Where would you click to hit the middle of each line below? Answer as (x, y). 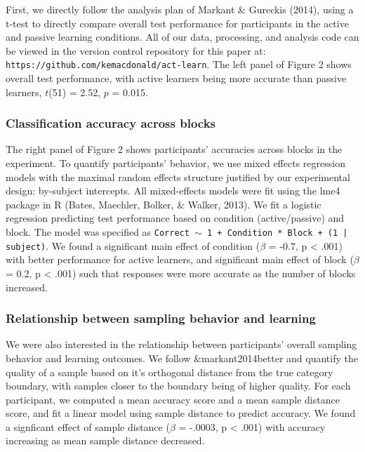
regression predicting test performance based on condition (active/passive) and (175, 218)
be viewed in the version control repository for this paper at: (136, 50)
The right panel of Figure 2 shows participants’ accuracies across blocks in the (174, 149)
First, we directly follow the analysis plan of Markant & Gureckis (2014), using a (180, 9)
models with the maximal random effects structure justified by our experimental (178, 177)
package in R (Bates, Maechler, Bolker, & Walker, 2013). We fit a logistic (164, 204)
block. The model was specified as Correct (98, 232)
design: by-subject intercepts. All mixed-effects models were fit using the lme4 (173, 191)
